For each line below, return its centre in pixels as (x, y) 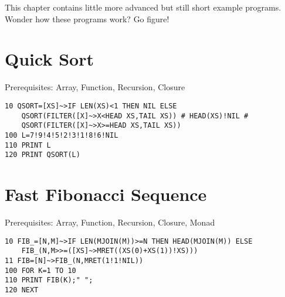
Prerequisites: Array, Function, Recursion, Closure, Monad (110, 222)
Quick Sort (49, 59)
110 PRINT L (28, 145)
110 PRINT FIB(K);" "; (49, 280)
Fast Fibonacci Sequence (106, 194)
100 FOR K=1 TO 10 (40, 270)
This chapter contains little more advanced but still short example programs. (143, 7)
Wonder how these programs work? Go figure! (87, 18)
